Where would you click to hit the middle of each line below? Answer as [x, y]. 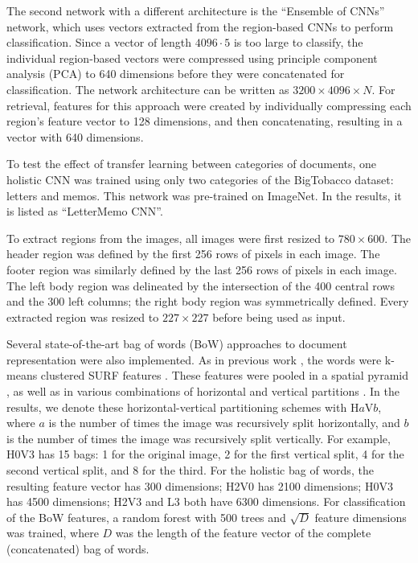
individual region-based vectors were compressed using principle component [192, 58]
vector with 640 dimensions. [75, 136]
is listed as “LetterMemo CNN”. [85, 211]
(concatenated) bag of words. [78, 549]
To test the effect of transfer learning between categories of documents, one [192, 164]
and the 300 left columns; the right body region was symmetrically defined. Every [208, 301]
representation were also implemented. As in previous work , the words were [194, 359]
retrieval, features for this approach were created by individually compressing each [209, 105]
